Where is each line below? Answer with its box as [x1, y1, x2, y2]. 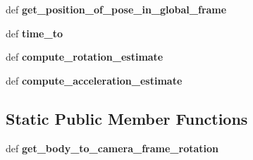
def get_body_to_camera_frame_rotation [6, 140, 219, 155]
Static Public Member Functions [6, 107, 248, 129]
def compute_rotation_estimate [6, 49, 163, 64]
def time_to [6, 25, 63, 40]
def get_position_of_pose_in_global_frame [6, 2, 227, 16]
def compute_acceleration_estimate [6, 73, 183, 87]
